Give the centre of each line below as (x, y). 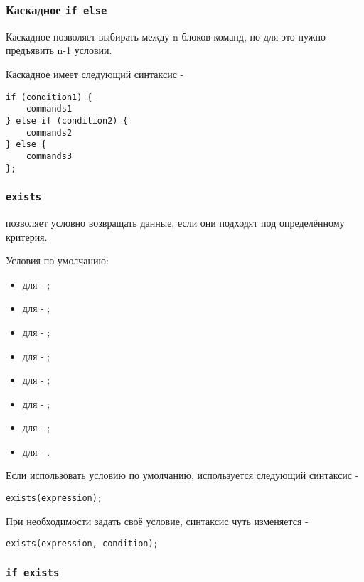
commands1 (49, 109)
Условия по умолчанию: (57, 260)
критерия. (27, 236)
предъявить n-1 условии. (59, 50)
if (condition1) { (49, 97)
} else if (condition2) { (67, 120)
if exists (33, 572)
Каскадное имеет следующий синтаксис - (95, 74)
